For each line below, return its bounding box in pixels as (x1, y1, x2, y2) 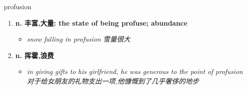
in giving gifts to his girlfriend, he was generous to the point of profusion (27, 66, 243, 76)
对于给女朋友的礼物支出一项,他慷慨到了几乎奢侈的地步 (27, 75, 199, 86)
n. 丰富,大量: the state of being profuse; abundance (15, 17, 188, 28)
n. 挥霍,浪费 (15, 50, 54, 60)
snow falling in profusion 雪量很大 (27, 34, 131, 44)
